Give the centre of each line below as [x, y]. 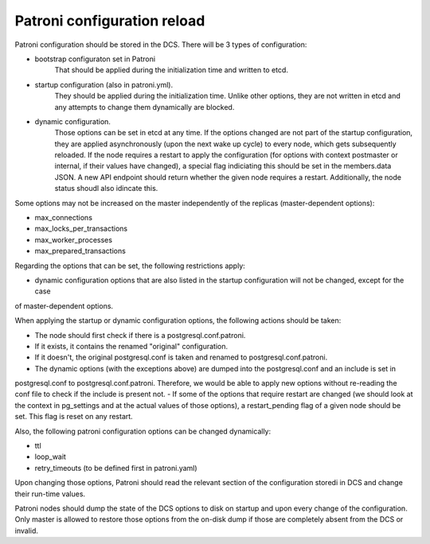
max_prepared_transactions [80, 251]
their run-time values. [50, 494]
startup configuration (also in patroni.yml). [104, 84]
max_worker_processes [74, 239]
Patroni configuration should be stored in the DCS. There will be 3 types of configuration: [161, 45]
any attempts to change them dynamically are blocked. [145, 107]
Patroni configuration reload [110, 21]
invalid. [27, 530]
